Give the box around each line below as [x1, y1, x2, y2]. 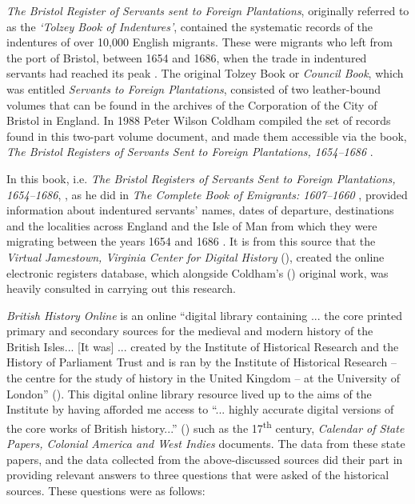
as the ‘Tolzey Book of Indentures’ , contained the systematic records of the [6, 18, 373, 34]
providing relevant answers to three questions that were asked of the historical [6, 466, 389, 483]
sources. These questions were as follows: [6, 482, 206, 498]
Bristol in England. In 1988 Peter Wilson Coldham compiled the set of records [6, 112, 391, 129]
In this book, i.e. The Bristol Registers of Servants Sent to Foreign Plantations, [6, 170, 396, 186]
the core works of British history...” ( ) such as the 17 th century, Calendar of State [6, 417, 405, 436]
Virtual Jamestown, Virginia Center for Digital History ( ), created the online [6, 248, 385, 265]
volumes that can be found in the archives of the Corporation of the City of [6, 96, 377, 113]
